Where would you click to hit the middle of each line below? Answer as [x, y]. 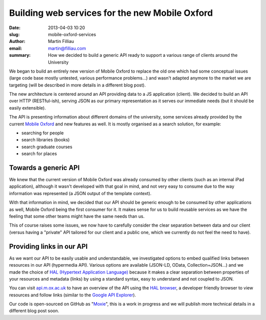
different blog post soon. [34, 311]
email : [16, 48]
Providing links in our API [49, 246]
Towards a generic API [44, 168]
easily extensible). [28, 108]
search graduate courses [47, 147]
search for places [39, 154]
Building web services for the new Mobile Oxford [111, 13]
